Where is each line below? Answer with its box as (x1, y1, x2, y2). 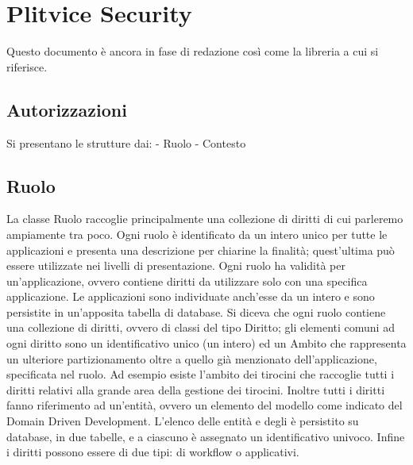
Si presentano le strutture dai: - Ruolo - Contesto (6, 134, 246, 151)
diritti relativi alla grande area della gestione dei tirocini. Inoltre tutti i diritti (6, 381, 385, 398)
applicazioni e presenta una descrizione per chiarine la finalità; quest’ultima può (6, 241, 395, 258)
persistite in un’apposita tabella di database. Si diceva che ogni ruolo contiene (6, 303, 386, 320)
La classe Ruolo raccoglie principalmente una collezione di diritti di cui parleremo (6, 210, 403, 227)
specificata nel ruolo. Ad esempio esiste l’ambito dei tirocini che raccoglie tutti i (6, 366, 395, 382)
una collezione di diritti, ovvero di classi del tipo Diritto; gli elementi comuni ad (6, 319, 395, 336)
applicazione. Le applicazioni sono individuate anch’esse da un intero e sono (6, 288, 375, 305)
